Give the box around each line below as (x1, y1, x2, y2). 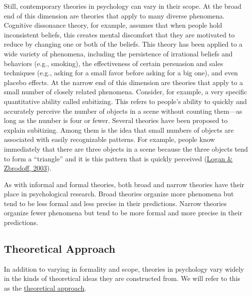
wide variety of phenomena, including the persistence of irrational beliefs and (4, 48, 233, 58)
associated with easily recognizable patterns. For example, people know (4, 134, 215, 144)
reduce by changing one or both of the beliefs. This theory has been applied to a (4, 39, 243, 49)
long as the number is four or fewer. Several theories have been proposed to (4, 115, 228, 125)
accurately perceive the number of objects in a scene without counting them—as (4, 105, 242, 116)
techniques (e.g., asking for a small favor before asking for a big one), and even (4, 68, 238, 78)
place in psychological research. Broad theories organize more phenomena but (4, 189, 234, 199)
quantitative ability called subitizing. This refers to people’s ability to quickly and (4, 96, 247, 106)
